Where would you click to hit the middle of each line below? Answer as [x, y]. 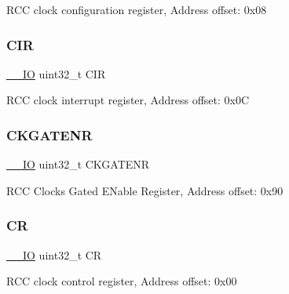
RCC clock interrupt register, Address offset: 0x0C [128, 100]
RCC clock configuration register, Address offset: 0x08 [137, 9]
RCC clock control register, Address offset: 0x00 [122, 281]
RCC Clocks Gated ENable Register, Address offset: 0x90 [145, 190]
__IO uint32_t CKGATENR [78, 164]
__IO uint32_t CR [54, 254]
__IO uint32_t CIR [56, 73]
